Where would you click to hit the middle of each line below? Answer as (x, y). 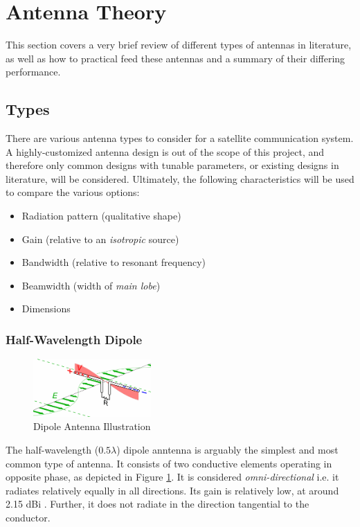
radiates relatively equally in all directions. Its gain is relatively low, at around (172, 490)
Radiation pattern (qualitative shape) (101, 216)
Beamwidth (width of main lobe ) (91, 285)
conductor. (28, 517)
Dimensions (46, 309)
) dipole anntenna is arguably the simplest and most (227, 449)
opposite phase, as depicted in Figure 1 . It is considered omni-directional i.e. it (172, 477)
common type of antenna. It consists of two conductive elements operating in (169, 463)
